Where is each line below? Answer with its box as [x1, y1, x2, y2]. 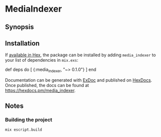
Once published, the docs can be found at [5, 83, 89, 88]
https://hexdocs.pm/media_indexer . [5, 87, 76, 93]
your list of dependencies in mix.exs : [5, 57, 79, 63]
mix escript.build [5, 127, 42, 132]
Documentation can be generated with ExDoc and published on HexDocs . [5, 77, 152, 83]
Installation [5, 39, 40, 47]
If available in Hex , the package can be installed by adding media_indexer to [5, 52, 156, 58]
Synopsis [5, 23, 34, 31]
